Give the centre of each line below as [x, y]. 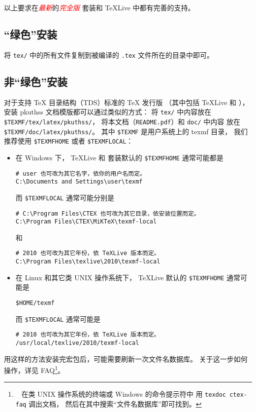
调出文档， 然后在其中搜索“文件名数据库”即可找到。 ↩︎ [115, 404]
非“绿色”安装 [36, 81]
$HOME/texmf [35, 303]
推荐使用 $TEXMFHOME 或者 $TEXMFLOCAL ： [69, 141]
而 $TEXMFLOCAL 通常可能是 [58, 318]
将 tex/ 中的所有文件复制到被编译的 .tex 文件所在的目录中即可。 [109, 55]
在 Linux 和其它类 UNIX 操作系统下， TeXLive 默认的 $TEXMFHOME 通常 [128, 277]
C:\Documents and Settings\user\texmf [79, 182]
